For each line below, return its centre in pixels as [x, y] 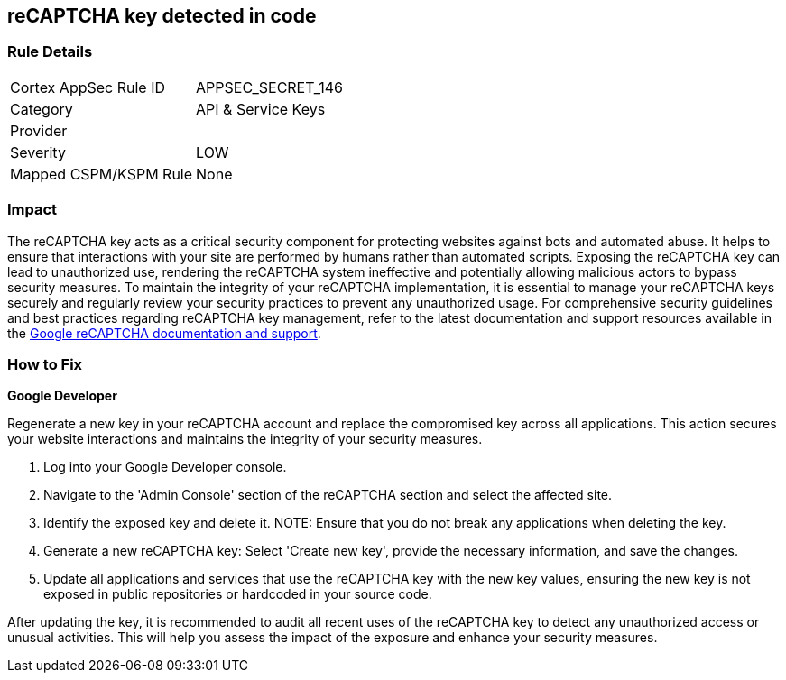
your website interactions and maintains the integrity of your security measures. [245, 439]
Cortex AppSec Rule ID [88, 87]
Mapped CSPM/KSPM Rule [102, 174]
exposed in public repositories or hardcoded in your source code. [238, 594]
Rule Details [50, 52]
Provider [39, 130]
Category [42, 109]
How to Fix [45, 364]
